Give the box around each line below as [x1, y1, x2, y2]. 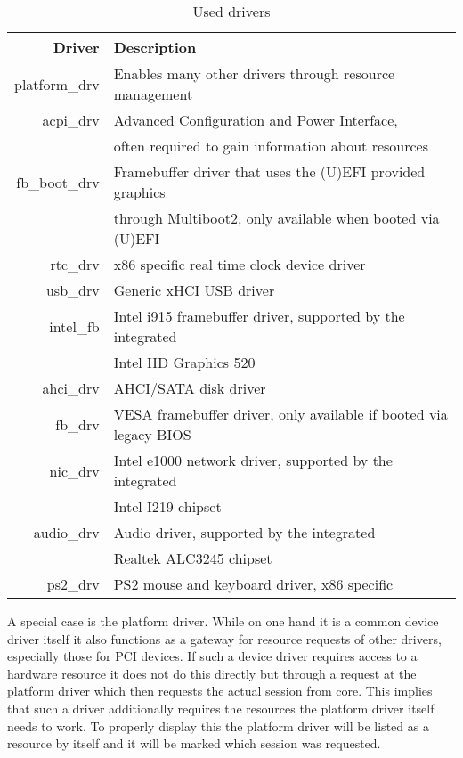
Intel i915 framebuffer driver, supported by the [113, 306, 405, 326]
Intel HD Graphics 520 [113, 352, 256, 372]
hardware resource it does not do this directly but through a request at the [7, 664, 417, 682]
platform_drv [14, 73, 100, 94]
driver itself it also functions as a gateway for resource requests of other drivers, [7, 629, 442, 648]
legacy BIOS [113, 424, 191, 444]
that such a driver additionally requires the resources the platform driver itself [7, 698, 435, 717]
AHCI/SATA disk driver [113, 378, 266, 398]
